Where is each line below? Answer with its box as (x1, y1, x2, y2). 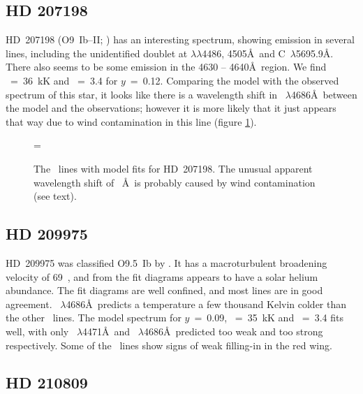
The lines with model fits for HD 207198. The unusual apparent (34, 161, 313, 175)
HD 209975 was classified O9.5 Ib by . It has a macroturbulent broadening (6, 255, 327, 270)
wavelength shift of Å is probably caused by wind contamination (34, 175, 316, 189)
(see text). (34, 189, 77, 203)
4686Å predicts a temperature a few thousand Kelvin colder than (66, 296, 347, 311)
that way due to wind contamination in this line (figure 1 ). (6, 114, 257, 129)
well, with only (6, 323, 69, 338)
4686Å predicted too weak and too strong (143, 323, 323, 338)
